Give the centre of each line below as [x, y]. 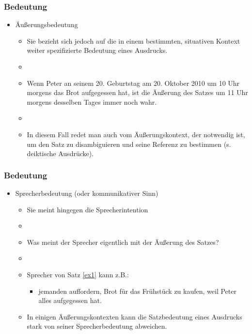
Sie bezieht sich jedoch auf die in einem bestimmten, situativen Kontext [134, 40]
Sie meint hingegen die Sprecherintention [87, 209]
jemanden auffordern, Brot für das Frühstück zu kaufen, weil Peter [137, 291]
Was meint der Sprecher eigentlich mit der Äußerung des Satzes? [123, 242]
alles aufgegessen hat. [70, 300]
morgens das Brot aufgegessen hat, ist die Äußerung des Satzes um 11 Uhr [137, 92]
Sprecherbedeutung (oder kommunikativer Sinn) [87, 193]
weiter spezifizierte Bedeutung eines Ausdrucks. [97, 50]
